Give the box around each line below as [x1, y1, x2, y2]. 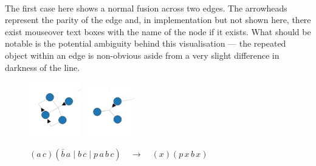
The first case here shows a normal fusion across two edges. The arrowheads [5, 1, 287, 14]
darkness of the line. [5, 61, 80, 73]
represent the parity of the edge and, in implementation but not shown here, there [5, 13, 311, 26]
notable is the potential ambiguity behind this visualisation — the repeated [5, 37, 286, 50]
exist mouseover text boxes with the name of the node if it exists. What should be [5, 25, 311, 38]
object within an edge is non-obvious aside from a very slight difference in [5, 48, 280, 61]
